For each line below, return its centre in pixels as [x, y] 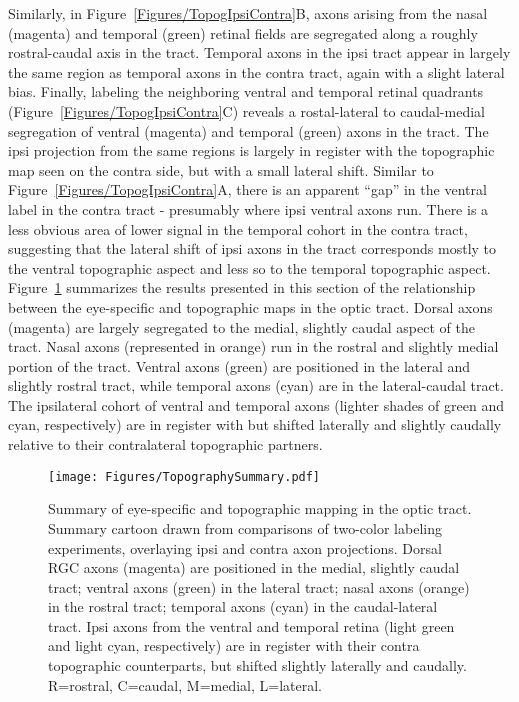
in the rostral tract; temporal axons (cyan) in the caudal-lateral [243, 606]
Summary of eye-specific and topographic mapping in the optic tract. [260, 508]
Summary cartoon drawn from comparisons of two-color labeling [245, 527]
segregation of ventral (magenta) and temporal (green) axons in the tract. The [248, 130]
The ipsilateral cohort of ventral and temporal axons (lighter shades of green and [256, 404]
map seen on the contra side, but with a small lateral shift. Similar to [221, 169]
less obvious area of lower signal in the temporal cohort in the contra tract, [238, 228]
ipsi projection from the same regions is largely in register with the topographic [251, 150]
